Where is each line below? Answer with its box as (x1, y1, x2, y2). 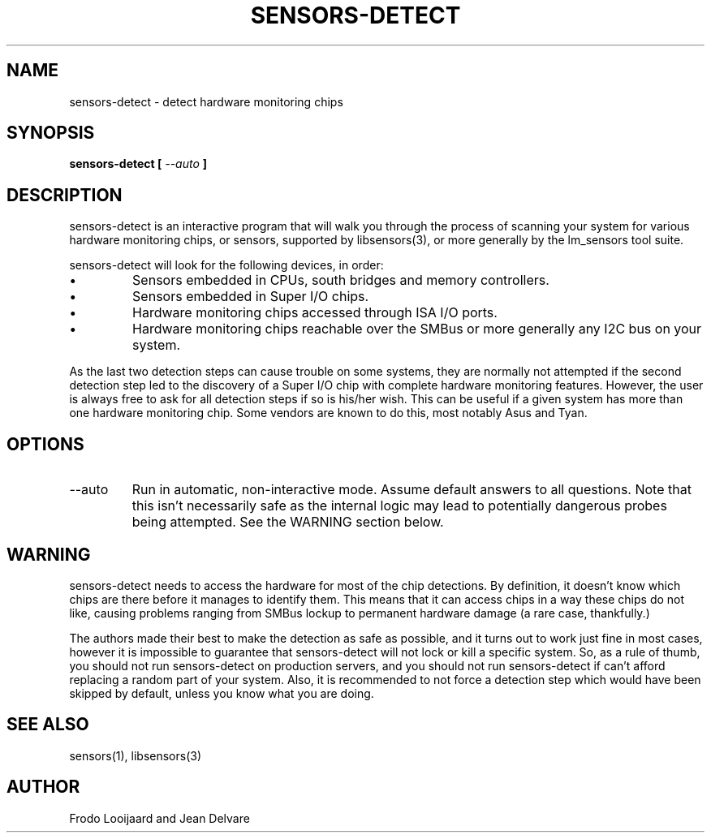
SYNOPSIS (6, 123, 95, 144)
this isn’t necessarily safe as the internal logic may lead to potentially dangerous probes (131, 497, 667, 514)
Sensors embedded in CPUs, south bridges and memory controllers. (132, 272, 549, 289)
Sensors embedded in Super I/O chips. (132, 288, 369, 305)
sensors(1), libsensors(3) (69, 748, 202, 763)
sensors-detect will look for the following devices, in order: (69, 258, 384, 273)
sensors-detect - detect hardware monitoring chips (69, 94, 343, 109)
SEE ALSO (6, 714, 89, 735)
